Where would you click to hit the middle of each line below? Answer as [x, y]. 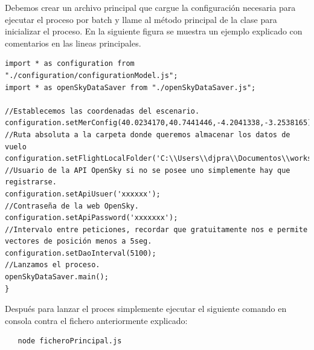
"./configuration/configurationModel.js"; [91, 75]
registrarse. [31, 182]
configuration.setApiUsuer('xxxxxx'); [83, 194]
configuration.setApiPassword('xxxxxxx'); [91, 218]
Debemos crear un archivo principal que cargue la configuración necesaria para [150, 7]
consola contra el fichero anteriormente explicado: [96, 320]
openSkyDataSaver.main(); [57, 277]
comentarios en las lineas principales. [73, 43]
